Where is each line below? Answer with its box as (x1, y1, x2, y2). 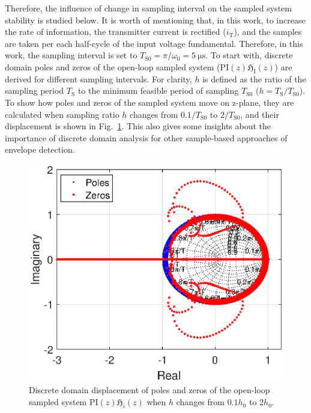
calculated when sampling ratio (5, 108, 119, 120)
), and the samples (234, 25, 302, 38)
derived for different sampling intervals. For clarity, (5, 72, 192, 85)
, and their (240, 108, 279, 120)
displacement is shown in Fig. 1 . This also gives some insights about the (5, 120, 271, 132)
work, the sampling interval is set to (5, 49, 137, 61)
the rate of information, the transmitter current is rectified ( (5, 25, 226, 38)
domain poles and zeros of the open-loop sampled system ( (5, 60, 220, 73)
